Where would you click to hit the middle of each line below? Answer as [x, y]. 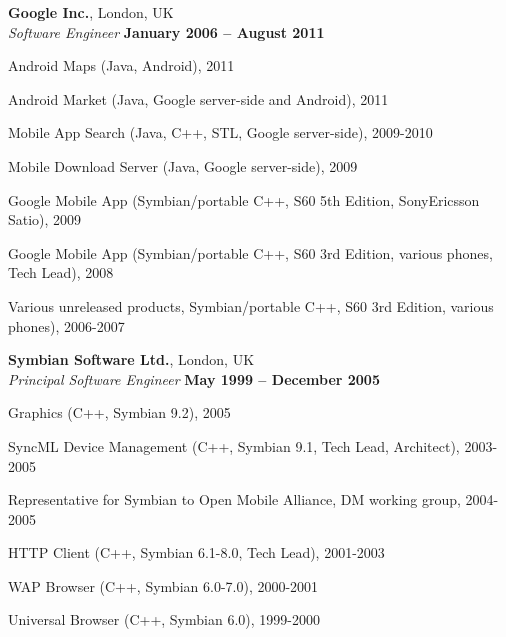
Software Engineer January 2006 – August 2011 [166, 31]
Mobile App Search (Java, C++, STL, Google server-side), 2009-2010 [220, 132]
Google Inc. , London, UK [91, 12]
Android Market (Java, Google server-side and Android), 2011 [198, 98]
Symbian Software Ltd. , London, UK [131, 359]
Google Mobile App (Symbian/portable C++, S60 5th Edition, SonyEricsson [244, 199]
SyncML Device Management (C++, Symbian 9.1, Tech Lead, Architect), [234, 445]
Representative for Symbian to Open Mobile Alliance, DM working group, [234, 499]
